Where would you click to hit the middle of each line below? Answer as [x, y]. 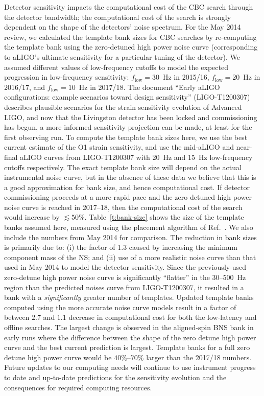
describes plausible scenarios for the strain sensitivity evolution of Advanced [123, 107]
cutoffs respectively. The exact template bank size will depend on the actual [123, 167]
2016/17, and [25, 87]
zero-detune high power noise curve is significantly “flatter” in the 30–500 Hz [125, 277]
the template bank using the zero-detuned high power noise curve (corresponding [131, 47]
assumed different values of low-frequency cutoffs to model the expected [116, 67]
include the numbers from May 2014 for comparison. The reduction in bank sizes [130, 237]
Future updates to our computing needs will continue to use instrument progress [130, 367]
